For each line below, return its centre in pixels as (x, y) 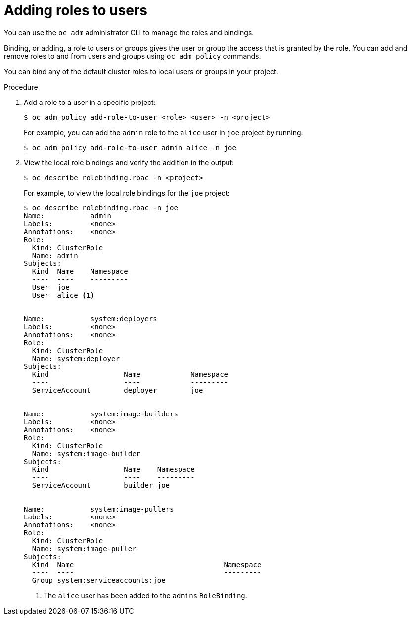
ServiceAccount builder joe (101, 485)
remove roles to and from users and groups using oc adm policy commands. (133, 56)
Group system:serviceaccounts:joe (99, 580)
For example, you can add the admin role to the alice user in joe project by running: (163, 132)
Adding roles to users (76, 10)
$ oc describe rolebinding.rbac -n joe (101, 208)
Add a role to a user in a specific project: (90, 102)
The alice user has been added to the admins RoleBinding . (145, 595)
